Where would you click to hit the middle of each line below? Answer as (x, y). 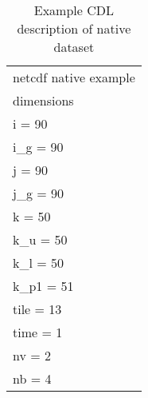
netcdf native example (74, 77)
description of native (74, 28)
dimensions (43, 100)
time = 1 (38, 332)
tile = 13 (37, 309)
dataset (74, 47)
